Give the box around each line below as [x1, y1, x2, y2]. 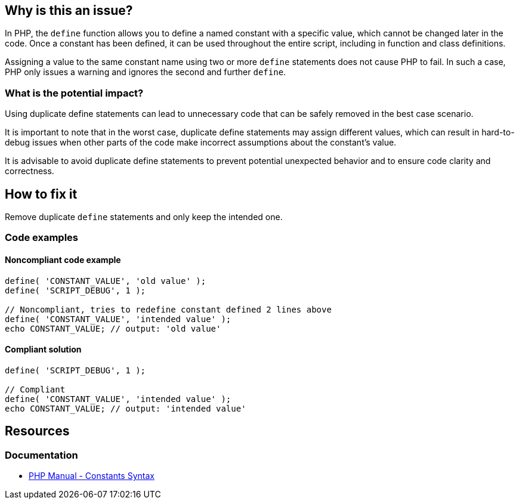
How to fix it [5, 186, 78, 202]
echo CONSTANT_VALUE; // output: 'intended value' [5, 403, 246, 413]
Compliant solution [5, 344, 82, 355]
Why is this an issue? [5, 3, 133, 18]
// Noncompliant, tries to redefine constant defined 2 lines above [5, 304, 332, 314]
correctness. [5, 166, 54, 177]
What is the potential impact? [5, 86, 144, 99]
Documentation [5, 449, 78, 461]
